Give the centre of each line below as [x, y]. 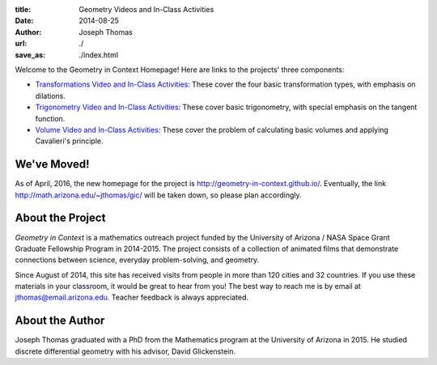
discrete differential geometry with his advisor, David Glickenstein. [125, 351]
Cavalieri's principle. [69, 141]
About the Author [60, 321]
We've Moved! [52, 165]
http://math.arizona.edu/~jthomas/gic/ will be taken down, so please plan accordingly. [159, 195]
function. [50, 118]
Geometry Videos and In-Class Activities [146, 9]
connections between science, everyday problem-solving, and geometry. [137, 260]
